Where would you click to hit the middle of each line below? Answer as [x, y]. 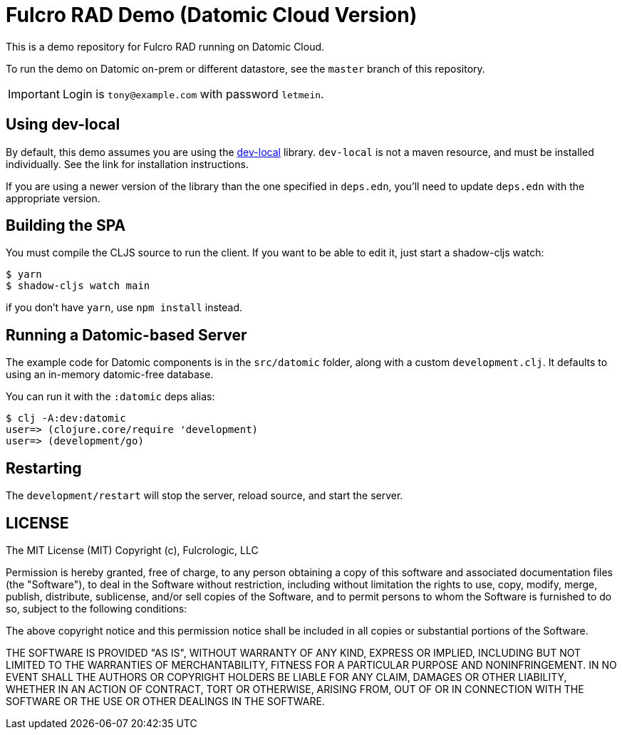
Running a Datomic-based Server [126, 335]
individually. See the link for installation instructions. [127, 164]
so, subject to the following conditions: [97, 608]
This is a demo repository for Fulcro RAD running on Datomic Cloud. [165, 46]
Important [34, 94]
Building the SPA [66, 226]
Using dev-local [63, 125]
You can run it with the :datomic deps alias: [110, 397]
